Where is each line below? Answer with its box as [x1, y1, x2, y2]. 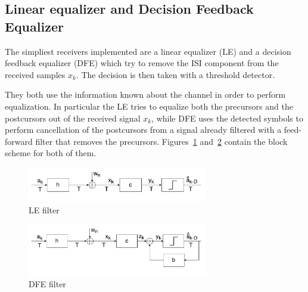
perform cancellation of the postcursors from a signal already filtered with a [5, 123, 282, 136]
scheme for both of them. [5, 147, 97, 159]
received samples [5, 68, 66, 80]
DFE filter [29, 278, 66, 290]
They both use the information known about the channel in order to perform [5, 88, 286, 101]
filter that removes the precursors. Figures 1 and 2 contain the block [35, 135, 288, 147]
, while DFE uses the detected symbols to [151, 111, 303, 124]
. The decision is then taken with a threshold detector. [76, 68, 275, 80]
